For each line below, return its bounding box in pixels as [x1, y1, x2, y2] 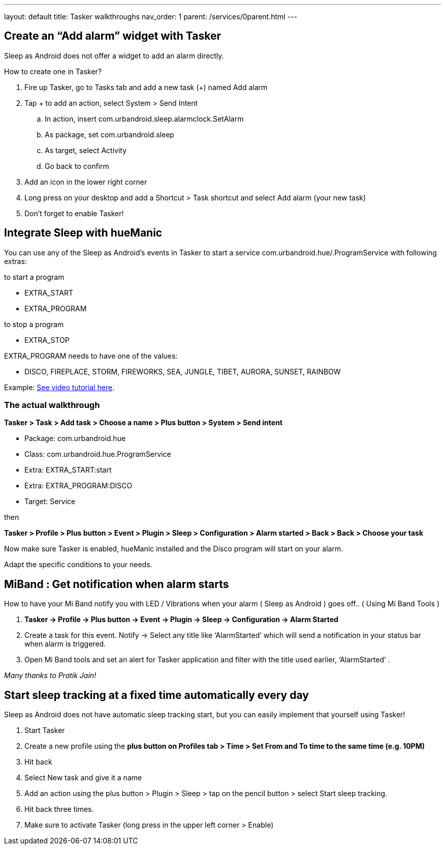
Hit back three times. [24, 805, 94, 814]
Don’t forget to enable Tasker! [24, 209, 124, 218]
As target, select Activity [45, 145, 127, 155]
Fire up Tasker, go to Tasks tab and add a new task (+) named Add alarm [24, 82, 268, 92]
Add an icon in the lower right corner [24, 177, 147, 186]
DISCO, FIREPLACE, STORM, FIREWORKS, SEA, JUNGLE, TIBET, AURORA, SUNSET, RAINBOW [24, 367, 341, 376]
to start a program [4, 272, 65, 281]
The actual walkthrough [4, 400, 100, 411]
